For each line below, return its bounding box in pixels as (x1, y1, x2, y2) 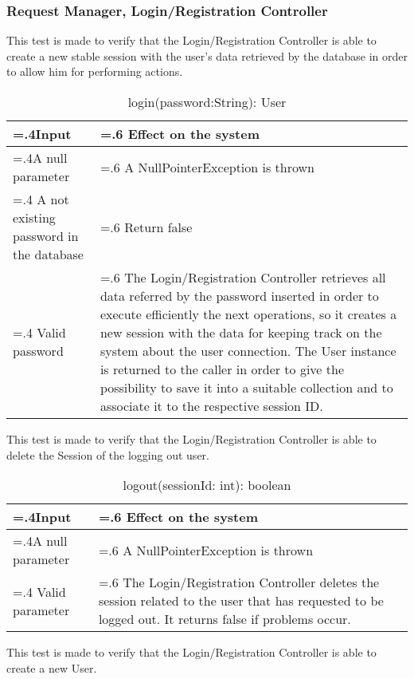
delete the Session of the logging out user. (6, 446, 209, 463)
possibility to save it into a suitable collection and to (100, 378, 393, 397)
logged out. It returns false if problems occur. (98, 610, 351, 629)
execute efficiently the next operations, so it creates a (100, 305, 397, 323)
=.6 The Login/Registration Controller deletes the (98, 573, 380, 592)
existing (13, 208, 56, 227)
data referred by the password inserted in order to (100, 286, 379, 305)
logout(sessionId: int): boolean (123, 476, 291, 495)
